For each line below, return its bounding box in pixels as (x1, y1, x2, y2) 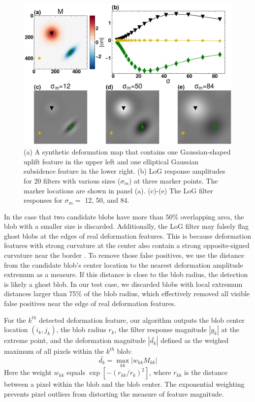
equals (66, 367, 86, 377)
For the (4, 314, 26, 325)
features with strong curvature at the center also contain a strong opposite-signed (4, 240, 250, 250)
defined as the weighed (160, 335, 229, 345)
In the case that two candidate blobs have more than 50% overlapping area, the (4, 211, 244, 221)
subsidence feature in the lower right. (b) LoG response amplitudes (24, 166, 225, 176)
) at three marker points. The (128, 175, 218, 186)
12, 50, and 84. (85, 195, 129, 205)
